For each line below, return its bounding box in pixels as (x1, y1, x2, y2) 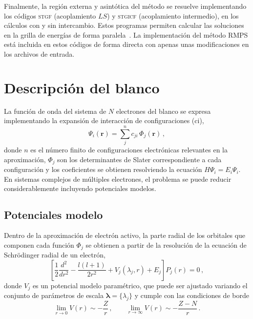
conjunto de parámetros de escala (4, 290, 104, 300)
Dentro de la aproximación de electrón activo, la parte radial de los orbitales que (4, 230, 246, 240)
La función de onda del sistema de (4, 106, 106, 116)
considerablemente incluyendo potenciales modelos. (4, 183, 156, 193)
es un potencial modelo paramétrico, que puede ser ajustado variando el (32, 280, 248, 290)
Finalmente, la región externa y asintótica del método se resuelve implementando (4, 1, 247, 11)
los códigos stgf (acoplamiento (4, 10, 96, 21)
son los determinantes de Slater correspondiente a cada (57, 154, 222, 164)
